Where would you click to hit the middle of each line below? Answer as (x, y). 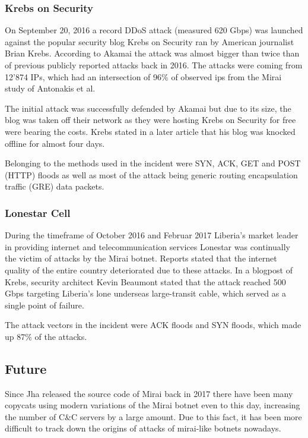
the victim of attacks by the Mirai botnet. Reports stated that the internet (141, 258)
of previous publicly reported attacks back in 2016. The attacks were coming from (154, 65)
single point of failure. (45, 305)
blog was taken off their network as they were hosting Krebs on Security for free (150, 120)
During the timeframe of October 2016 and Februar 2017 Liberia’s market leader (152, 235)
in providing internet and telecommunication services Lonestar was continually (147, 246)
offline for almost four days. (55, 143)
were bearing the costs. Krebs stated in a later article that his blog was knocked (150, 131)
